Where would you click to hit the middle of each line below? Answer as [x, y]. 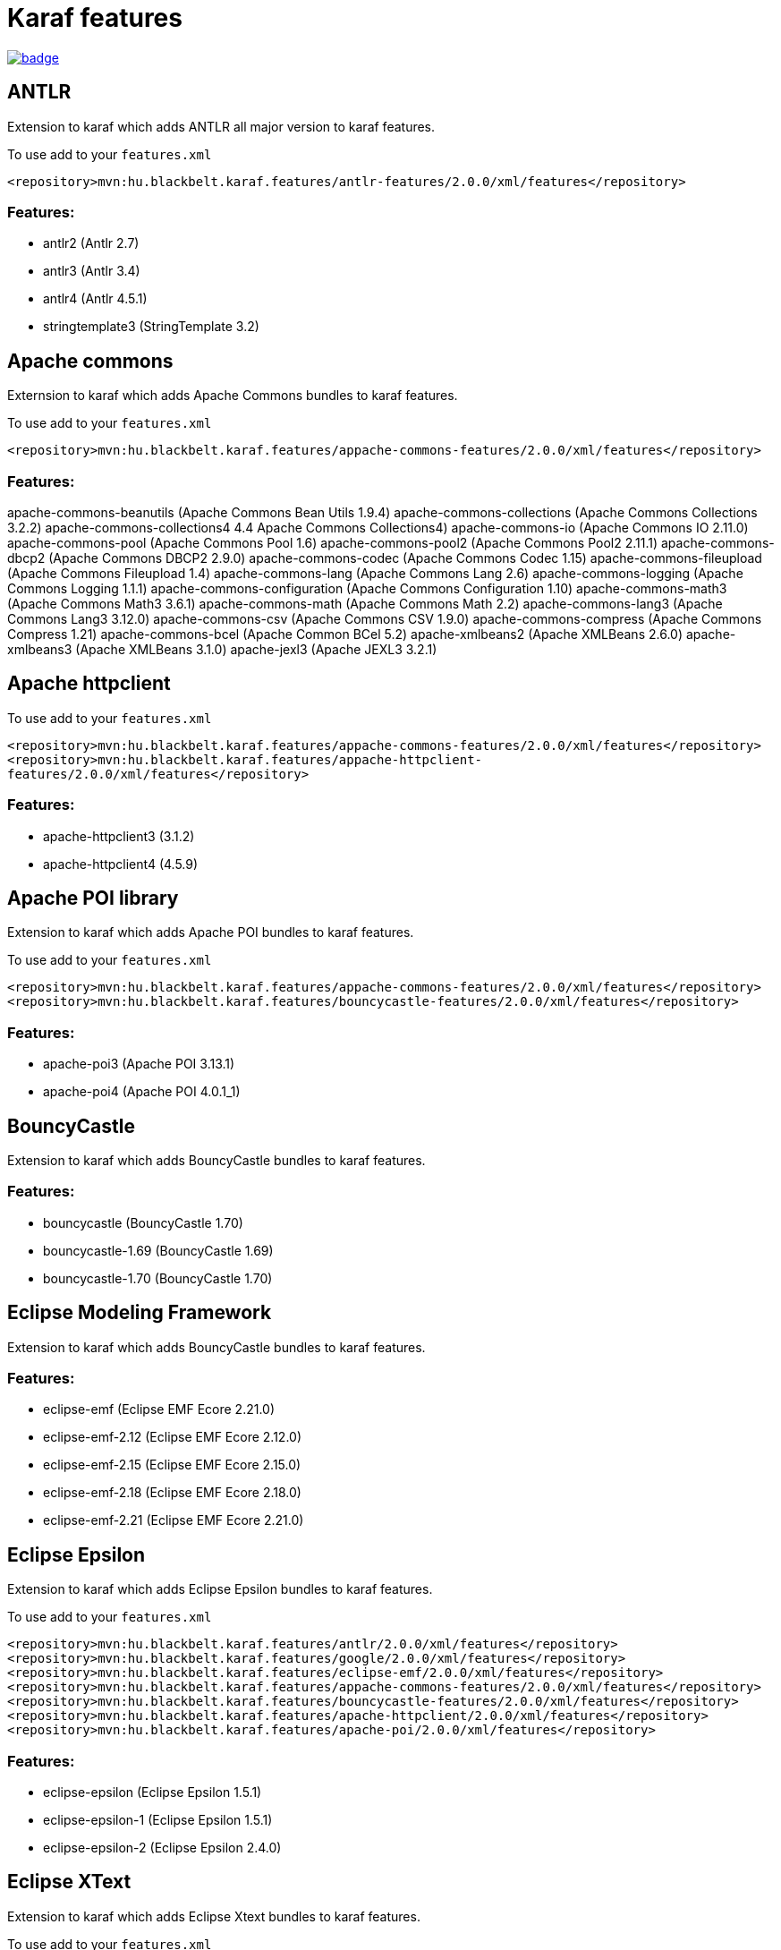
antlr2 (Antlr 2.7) [91, 243]
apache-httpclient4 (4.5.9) [121, 864]
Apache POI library [93, 898]
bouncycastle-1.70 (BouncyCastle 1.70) [158, 1278]
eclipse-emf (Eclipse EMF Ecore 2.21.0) [159, 1409]
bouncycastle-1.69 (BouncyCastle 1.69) [158, 1250]
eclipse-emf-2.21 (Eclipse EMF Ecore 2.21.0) [174, 1520]
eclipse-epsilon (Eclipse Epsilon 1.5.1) [153, 1792]
